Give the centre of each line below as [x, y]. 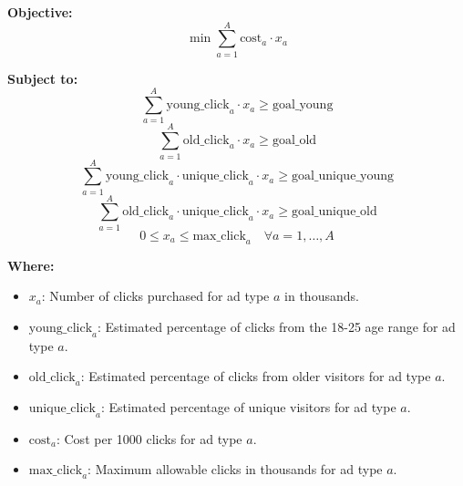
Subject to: [43, 78]
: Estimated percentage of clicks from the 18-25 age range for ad [277, 326]
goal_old [294, 141]
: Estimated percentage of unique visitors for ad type [248, 406]
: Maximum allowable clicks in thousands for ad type [235, 469]
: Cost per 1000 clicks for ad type [149, 438]
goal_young [303, 105]
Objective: [40, 12]
